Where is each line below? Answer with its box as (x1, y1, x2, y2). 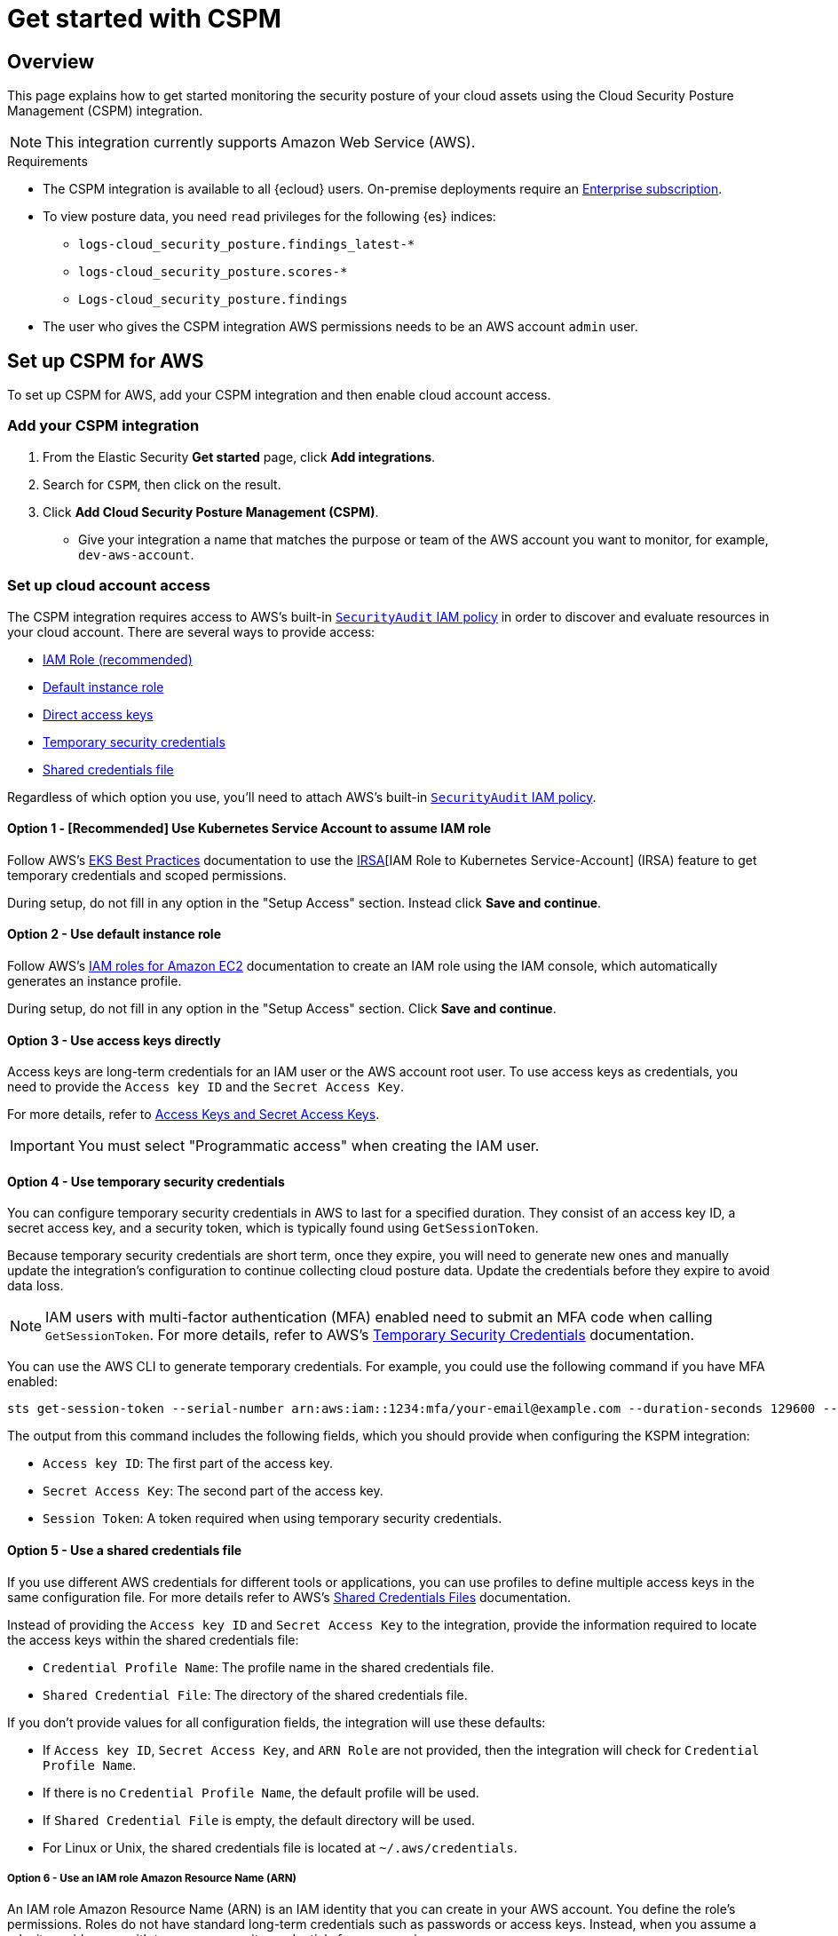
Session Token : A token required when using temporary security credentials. (43, 1511, 502, 1527)
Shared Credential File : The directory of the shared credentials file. (43, 1686, 468, 1702)
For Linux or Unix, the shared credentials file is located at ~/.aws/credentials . (43, 1839, 518, 1855)
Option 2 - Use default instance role (7, 926, 222, 942)
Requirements (7, 154, 88, 170)
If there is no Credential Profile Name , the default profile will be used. (43, 1784, 479, 1800)
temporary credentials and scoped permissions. (7, 867, 287, 883)
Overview (7, 50, 95, 73)
